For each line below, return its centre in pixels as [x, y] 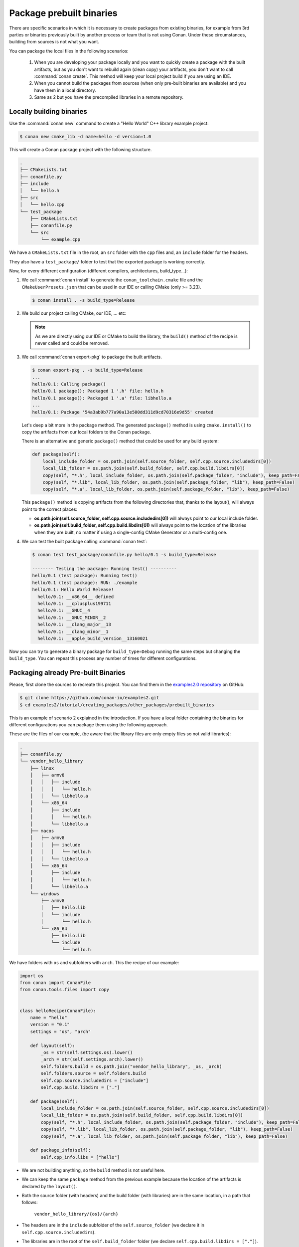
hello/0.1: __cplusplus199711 [75, 603]
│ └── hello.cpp [42, 205]
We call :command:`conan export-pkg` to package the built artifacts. [92, 357]
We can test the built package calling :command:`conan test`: [85, 542]
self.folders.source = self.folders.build [93, 1073]
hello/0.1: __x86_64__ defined [76, 597]
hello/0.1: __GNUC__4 [64, 611]
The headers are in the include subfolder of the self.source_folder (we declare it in [113, 1225]
